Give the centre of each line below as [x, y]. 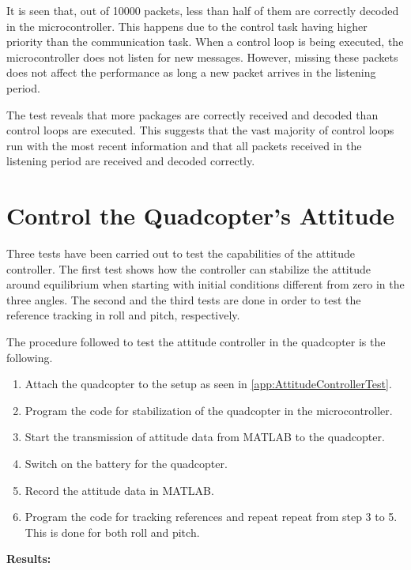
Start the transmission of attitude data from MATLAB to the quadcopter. [205, 437]
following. [30, 357]
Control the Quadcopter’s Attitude [201, 215]
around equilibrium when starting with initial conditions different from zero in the [205, 284]
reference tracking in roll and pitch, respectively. [123, 315]
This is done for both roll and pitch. [112, 532]
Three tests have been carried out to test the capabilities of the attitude [181, 253]
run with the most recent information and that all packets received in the [184, 145]
